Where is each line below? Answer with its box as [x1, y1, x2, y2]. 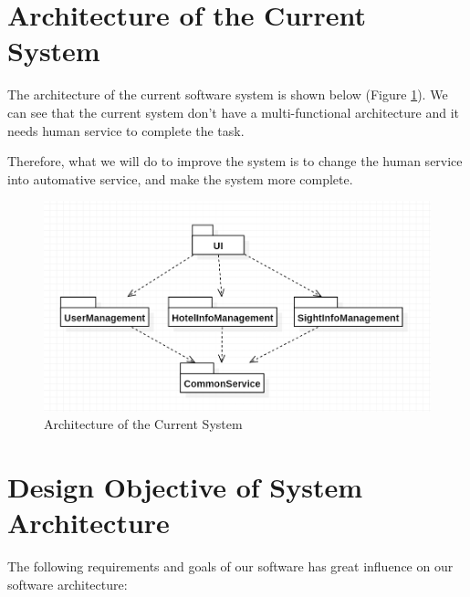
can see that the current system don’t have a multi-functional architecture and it [7, 102, 460, 121]
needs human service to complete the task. [7, 120, 245, 140]
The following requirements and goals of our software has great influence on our [7, 557, 454, 576]
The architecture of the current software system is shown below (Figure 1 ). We [7, 85, 448, 104]
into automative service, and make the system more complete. [7, 169, 353, 188]
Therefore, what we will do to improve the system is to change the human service [7, 152, 463, 171]
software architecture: [7, 574, 128, 593]
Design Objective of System [7, 468, 363, 506]
